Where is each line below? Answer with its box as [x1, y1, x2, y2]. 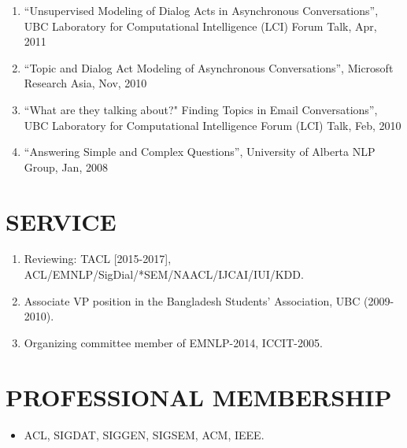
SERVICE [6, 205, 117, 237]
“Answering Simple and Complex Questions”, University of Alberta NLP [24, 143, 376, 160]
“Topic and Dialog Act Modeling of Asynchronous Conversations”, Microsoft [24, 59, 394, 76]
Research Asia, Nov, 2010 [24, 75, 147, 91]
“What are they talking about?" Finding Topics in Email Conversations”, [24, 101, 378, 117]
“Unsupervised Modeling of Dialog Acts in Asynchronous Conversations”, [24, 2, 379, 18]
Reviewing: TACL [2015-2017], [24, 250, 172, 267]
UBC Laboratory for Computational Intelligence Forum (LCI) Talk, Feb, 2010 [24, 117, 401, 133]
